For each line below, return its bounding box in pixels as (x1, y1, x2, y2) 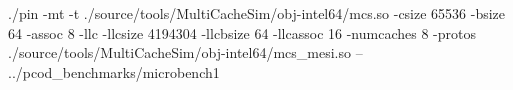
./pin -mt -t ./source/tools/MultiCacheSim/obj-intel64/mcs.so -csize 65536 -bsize (8, 3, 506, 23)
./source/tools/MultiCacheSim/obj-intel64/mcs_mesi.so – (8, 42, 363, 63)
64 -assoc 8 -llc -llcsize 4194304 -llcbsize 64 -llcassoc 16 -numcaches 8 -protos (8, 22, 476, 43)
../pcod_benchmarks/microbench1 (8, 61, 220, 82)
